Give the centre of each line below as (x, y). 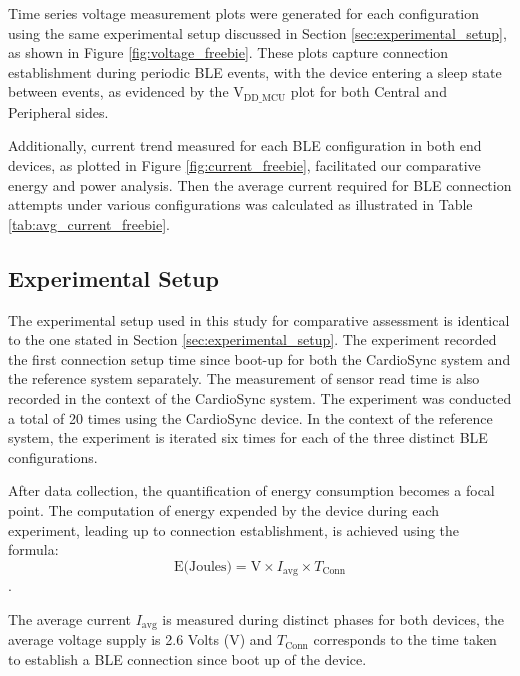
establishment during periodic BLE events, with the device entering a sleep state (255, 71)
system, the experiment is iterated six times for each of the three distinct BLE (248, 437)
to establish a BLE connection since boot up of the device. (187, 658)
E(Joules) (202, 566)
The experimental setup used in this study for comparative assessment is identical (259, 319)
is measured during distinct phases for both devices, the (333, 618)
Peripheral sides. (58, 111)
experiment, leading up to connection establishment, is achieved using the (234, 529)
